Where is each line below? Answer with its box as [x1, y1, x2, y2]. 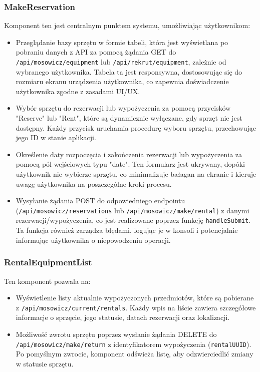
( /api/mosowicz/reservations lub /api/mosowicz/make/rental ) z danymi [16, 205, 249, 215]
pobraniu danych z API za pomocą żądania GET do [16, 47, 176, 57]
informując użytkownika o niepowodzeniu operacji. [16, 234, 171, 245]
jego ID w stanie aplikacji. [16, 132, 96, 143]
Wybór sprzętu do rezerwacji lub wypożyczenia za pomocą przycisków [16, 103, 231, 113]
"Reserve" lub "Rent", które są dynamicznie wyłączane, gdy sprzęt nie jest [16, 113, 242, 123]
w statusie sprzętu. [16, 358, 74, 368]
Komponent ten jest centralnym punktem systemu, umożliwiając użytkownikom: [4, 20, 250, 31]
